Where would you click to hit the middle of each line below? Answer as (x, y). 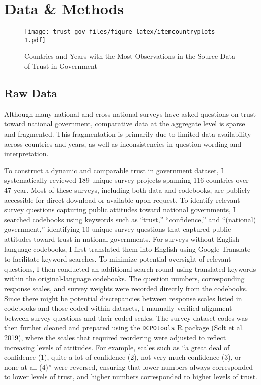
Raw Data (31, 93)
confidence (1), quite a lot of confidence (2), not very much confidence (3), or (123, 357)
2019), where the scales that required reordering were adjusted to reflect (115, 337)
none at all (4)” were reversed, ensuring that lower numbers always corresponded (128, 367)
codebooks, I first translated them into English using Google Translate (142, 249)
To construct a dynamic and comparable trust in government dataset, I (114, 170)
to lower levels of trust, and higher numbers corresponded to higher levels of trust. (131, 377)
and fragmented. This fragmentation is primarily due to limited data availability (128, 134)
